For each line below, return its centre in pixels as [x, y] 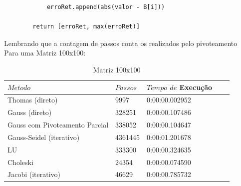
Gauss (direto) [30, 112]
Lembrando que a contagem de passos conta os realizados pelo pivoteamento [121, 43]
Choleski [20, 162]
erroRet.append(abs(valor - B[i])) [106, 7]
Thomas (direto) [33, 100]
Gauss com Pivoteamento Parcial [58, 125]
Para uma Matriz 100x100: [45, 53]
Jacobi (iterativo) [34, 174]
